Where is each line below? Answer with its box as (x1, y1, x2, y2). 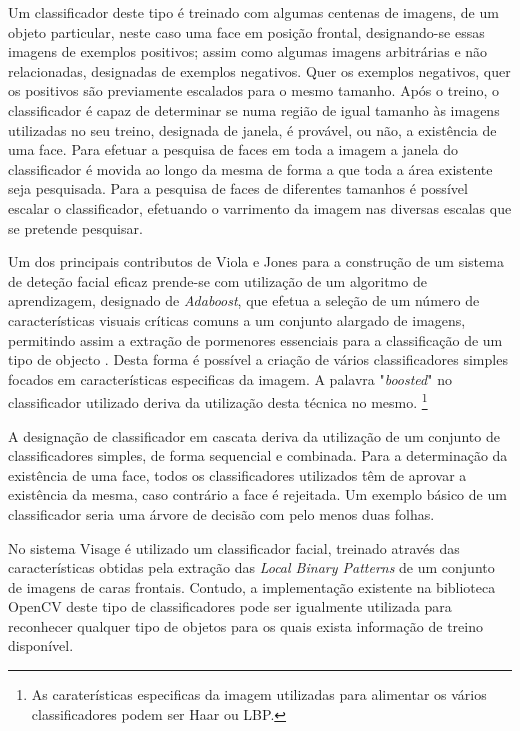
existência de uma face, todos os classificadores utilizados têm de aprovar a (8, 464, 467, 485)
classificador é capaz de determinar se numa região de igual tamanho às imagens (8, 99, 500, 120)
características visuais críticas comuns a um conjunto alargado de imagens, (8, 309, 466, 330)
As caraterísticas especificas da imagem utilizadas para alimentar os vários (31, 684, 487, 705)
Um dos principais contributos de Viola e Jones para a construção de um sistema (8, 251, 504, 272)
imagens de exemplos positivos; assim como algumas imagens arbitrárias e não (8, 41, 488, 62)
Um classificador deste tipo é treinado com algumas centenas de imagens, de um (8, 2, 499, 22)
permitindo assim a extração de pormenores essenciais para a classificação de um (8, 329, 503, 350)
